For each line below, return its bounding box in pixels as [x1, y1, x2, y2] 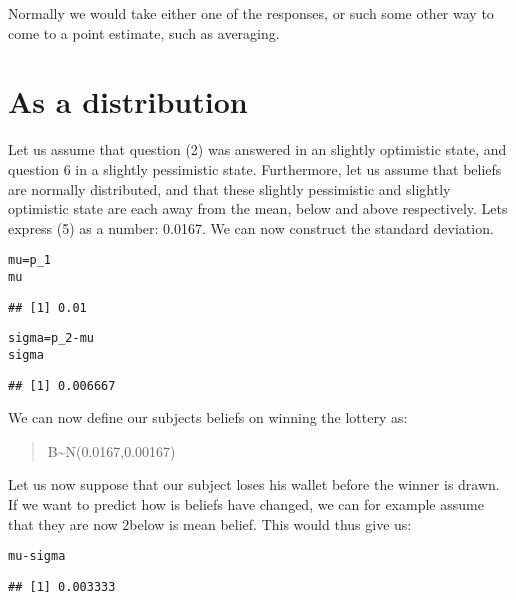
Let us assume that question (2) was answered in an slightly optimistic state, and [8, 139, 507, 160]
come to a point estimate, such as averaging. [8, 22, 280, 43]
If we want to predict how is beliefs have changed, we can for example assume [8, 494, 484, 514]
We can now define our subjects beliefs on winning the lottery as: [8, 407, 408, 428]
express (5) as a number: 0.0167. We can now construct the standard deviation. [8, 217, 494, 238]
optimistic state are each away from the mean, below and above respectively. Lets [8, 198, 508, 219]
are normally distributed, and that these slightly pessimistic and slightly [8, 178, 451, 199]
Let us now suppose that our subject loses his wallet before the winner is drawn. [8, 474, 500, 495]
